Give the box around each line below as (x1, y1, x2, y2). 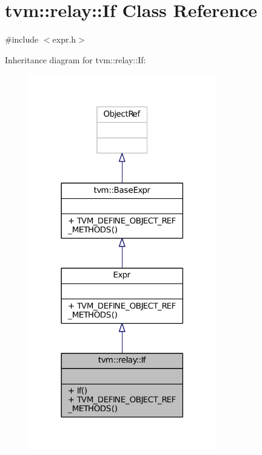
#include (5, 33, 39, 46)
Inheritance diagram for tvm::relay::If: (5, 53, 146, 66)
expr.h (52, 33, 76, 46)
